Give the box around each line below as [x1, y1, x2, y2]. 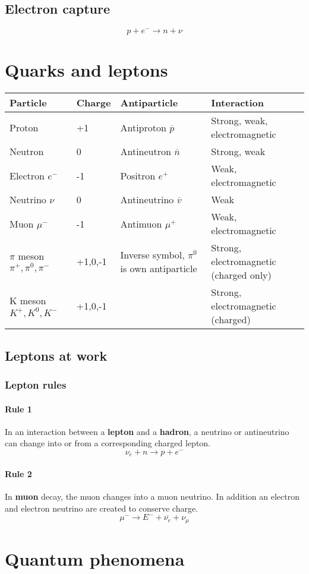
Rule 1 [5, 402, 32, 415]
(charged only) [211, 268, 272, 282]
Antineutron [120, 144, 171, 159]
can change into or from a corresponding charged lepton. [5, 437, 211, 449]
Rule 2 [5, 467, 32, 480]
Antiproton [120, 120, 166, 134]
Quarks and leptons [5, 58, 168, 82]
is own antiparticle [120, 261, 197, 275]
